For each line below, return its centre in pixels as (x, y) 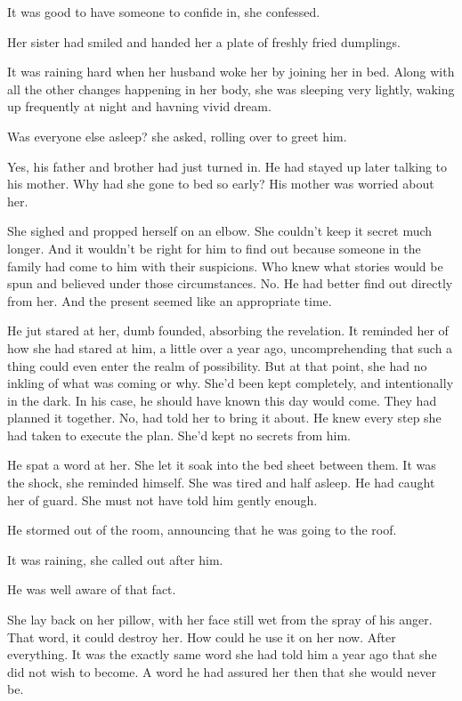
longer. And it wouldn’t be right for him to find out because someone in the (214, 248)
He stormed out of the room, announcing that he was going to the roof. (202, 530)
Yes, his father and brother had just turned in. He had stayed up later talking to (227, 166)
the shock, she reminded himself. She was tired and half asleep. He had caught (221, 483)
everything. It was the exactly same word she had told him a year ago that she (222, 654)
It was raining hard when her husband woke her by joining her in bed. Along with (231, 72)
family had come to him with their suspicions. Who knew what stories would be (225, 266)
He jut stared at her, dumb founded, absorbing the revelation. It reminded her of (228, 330)
